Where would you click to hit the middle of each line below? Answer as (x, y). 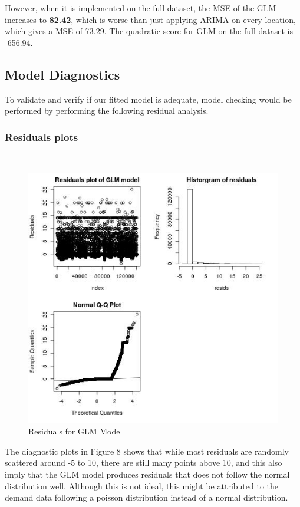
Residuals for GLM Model (75, 431)
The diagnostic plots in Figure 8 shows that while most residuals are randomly (147, 451)
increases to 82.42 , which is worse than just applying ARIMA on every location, (150, 19)
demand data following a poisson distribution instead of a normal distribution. (146, 497)
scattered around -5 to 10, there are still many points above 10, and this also (144, 462)
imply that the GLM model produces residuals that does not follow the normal (147, 474)
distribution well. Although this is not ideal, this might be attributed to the (142, 485)
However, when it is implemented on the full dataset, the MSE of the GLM (141, 8)
